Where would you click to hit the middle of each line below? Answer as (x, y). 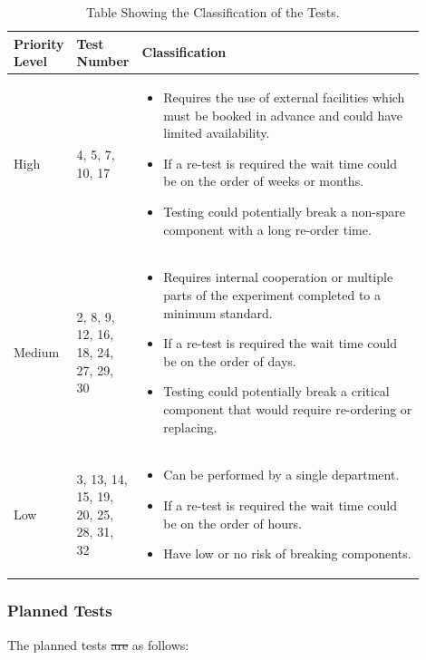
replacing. (190, 427)
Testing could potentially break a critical (276, 391)
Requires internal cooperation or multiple (278, 277)
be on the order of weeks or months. (264, 181)
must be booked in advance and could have (283, 115)
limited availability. (217, 133)
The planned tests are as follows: (98, 644)
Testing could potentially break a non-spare (284, 211)
